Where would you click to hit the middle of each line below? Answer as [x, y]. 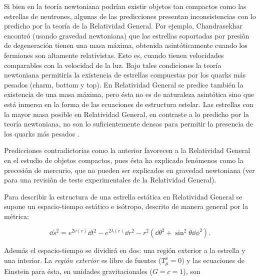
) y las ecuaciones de [213, 260]
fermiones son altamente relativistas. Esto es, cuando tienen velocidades [114, 55]
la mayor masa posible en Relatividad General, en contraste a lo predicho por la [126, 114]
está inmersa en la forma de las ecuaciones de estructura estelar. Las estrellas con [129, 104]
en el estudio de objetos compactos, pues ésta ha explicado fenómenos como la [124, 160]
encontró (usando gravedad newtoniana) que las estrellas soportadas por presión [127, 35]
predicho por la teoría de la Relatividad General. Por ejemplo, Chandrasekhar [123, 26]
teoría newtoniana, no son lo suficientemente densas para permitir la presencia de [128, 124]
